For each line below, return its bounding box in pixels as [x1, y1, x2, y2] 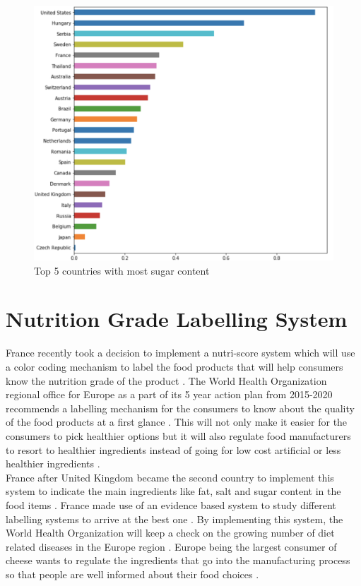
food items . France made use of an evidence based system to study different [6, 497, 336, 512]
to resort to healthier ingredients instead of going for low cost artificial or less [6, 442, 341, 457]
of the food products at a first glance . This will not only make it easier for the [6, 414, 348, 429]
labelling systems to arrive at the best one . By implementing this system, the [6, 511, 343, 526]
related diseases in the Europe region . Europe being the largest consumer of [6, 539, 337, 554]
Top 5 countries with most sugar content [34, 263, 210, 277]
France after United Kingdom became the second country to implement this [6, 470, 334, 484]
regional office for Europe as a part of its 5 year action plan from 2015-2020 [6, 387, 333, 402]
